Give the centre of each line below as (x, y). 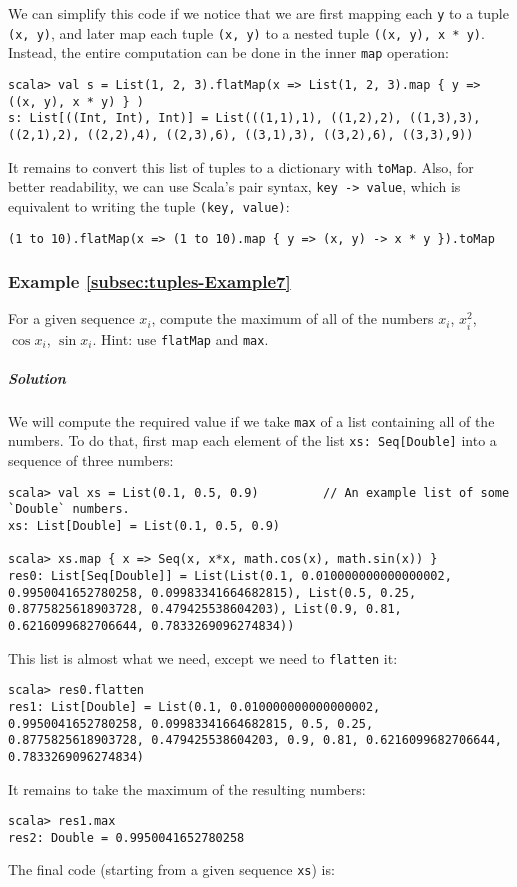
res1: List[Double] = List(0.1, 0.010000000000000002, (194, 706)
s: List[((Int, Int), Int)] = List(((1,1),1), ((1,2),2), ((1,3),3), (244, 118)
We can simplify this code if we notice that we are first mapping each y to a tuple (258, 13)
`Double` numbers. (69, 509)
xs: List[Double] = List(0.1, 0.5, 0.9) (144, 526)
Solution (37, 377)
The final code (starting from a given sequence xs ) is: (171, 869)
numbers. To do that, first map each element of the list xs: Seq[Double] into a (252, 440)
